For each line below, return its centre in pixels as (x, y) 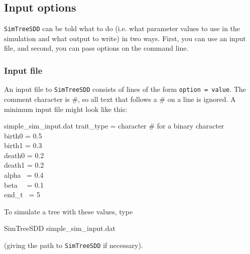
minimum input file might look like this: (66, 109)
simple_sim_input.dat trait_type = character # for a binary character (114, 126)
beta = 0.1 (24, 184)
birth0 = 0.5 (23, 135)
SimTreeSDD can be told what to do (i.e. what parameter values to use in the (122, 28)
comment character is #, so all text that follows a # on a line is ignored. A (120, 99)
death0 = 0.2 (24, 155)
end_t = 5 (22, 195)
